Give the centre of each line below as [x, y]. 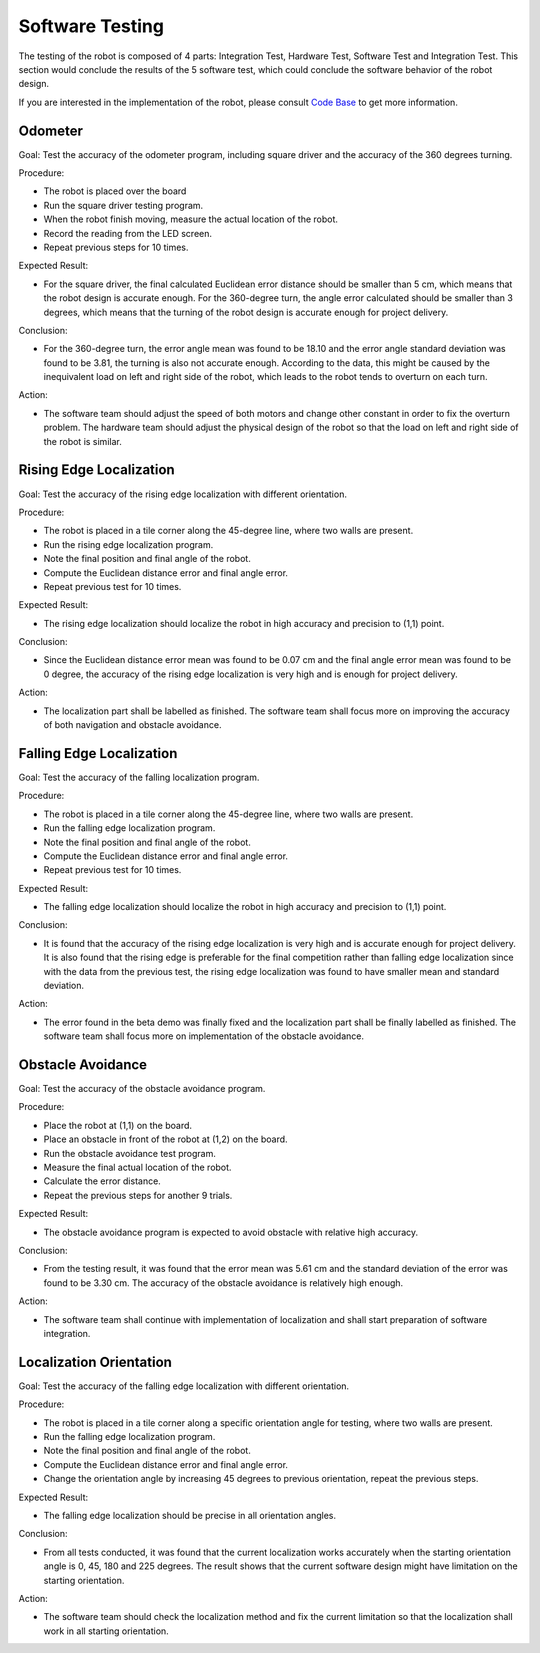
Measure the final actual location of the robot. [137, 1167]
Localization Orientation [95, 1361]
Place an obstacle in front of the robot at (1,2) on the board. [166, 1139]
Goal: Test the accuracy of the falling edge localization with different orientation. [184, 1386]
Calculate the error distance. [102, 1181]
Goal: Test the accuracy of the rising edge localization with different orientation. [182, 494]
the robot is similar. [82, 441]
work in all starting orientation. [106, 1631]
